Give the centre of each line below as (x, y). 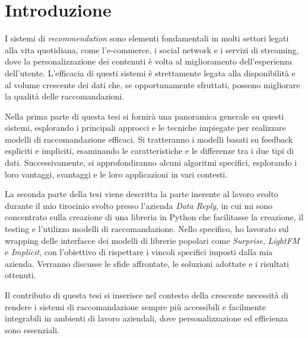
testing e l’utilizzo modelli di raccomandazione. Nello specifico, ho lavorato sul (147, 229)
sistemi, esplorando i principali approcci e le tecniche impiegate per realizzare (145, 128)
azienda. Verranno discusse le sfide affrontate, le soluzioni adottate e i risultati (147, 263)
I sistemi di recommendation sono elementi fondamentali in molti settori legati (147, 38)
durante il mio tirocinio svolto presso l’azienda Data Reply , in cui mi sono (139, 205)
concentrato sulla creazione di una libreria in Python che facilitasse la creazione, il (154, 217)
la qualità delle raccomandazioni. (65, 96)
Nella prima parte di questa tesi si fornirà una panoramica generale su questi (145, 116)
